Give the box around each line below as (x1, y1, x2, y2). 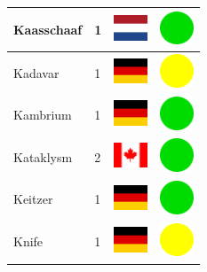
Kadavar (13, 63, 60, 82)
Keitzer (13, 190, 53, 208)
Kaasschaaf (13, 19, 83, 38)
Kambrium (13, 105, 72, 124)
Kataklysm (13, 147, 73, 166)
